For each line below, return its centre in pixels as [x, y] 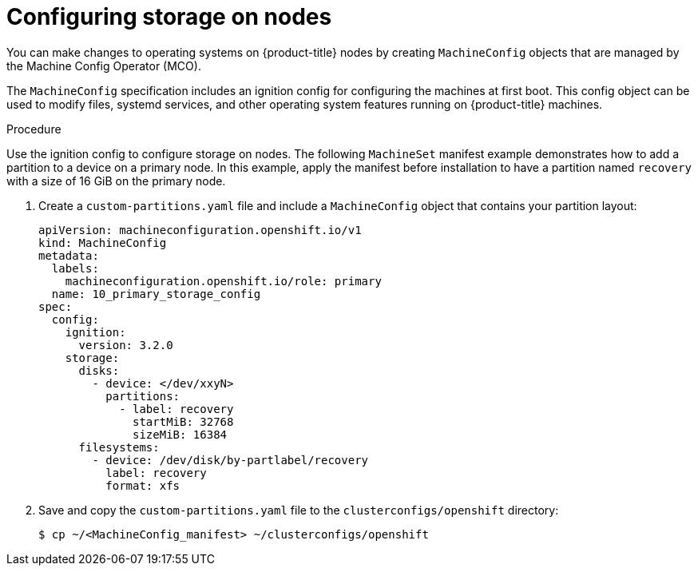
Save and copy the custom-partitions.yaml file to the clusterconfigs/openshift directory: [299, 510]
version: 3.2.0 [126, 345]
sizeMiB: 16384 [180, 434]
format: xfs [143, 485]
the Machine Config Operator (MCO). [104, 66]
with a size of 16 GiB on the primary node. [116, 181]
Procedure [34, 129]
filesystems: [119, 447]
